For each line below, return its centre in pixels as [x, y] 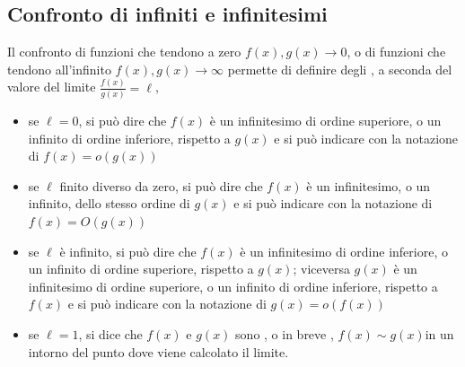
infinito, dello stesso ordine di [109, 203]
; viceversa [321, 269]
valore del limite [52, 87]
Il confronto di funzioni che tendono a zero [124, 52]
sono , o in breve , [285, 333]
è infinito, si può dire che [128, 251]
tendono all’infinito [59, 69]
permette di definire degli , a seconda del [340, 69]
